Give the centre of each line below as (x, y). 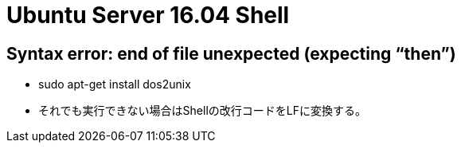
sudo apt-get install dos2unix (115, 84)
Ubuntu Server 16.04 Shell (148, 15)
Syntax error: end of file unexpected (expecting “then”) (231, 53)
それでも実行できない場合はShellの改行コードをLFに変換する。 (202, 111)
